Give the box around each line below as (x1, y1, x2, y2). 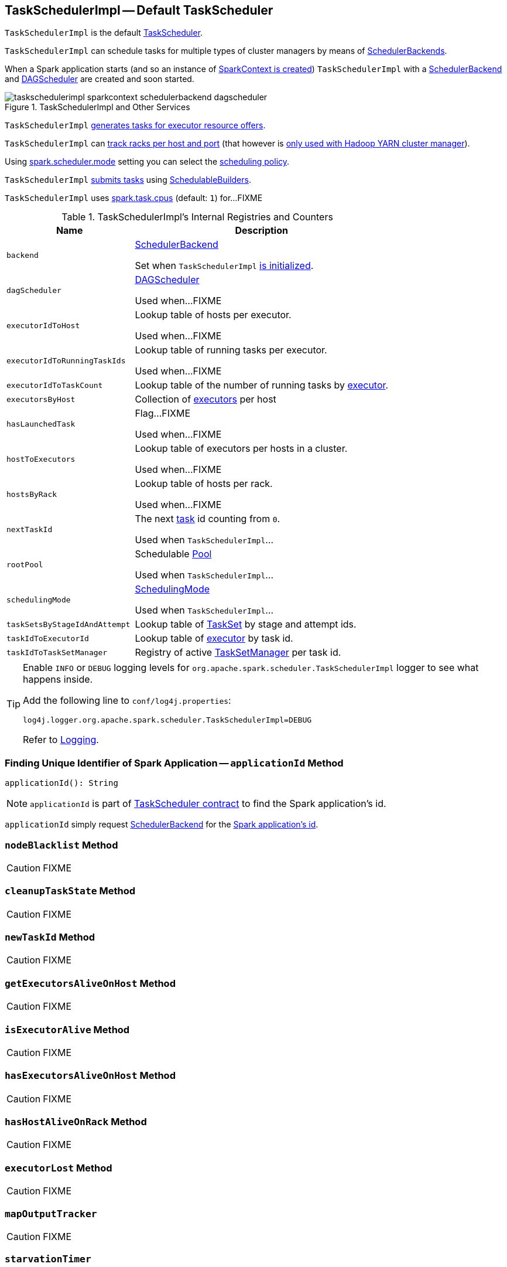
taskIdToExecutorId (6, 633, 89, 643)
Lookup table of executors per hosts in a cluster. (135, 442, 348, 455)
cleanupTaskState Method (5, 885, 136, 897)
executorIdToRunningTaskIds (6, 356, 126, 365)
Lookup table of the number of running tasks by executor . (135, 379, 389, 391)
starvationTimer (5, 1254, 91, 1265)
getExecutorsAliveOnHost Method (5, 977, 176, 989)
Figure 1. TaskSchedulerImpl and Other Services (5, 102, 190, 113)
